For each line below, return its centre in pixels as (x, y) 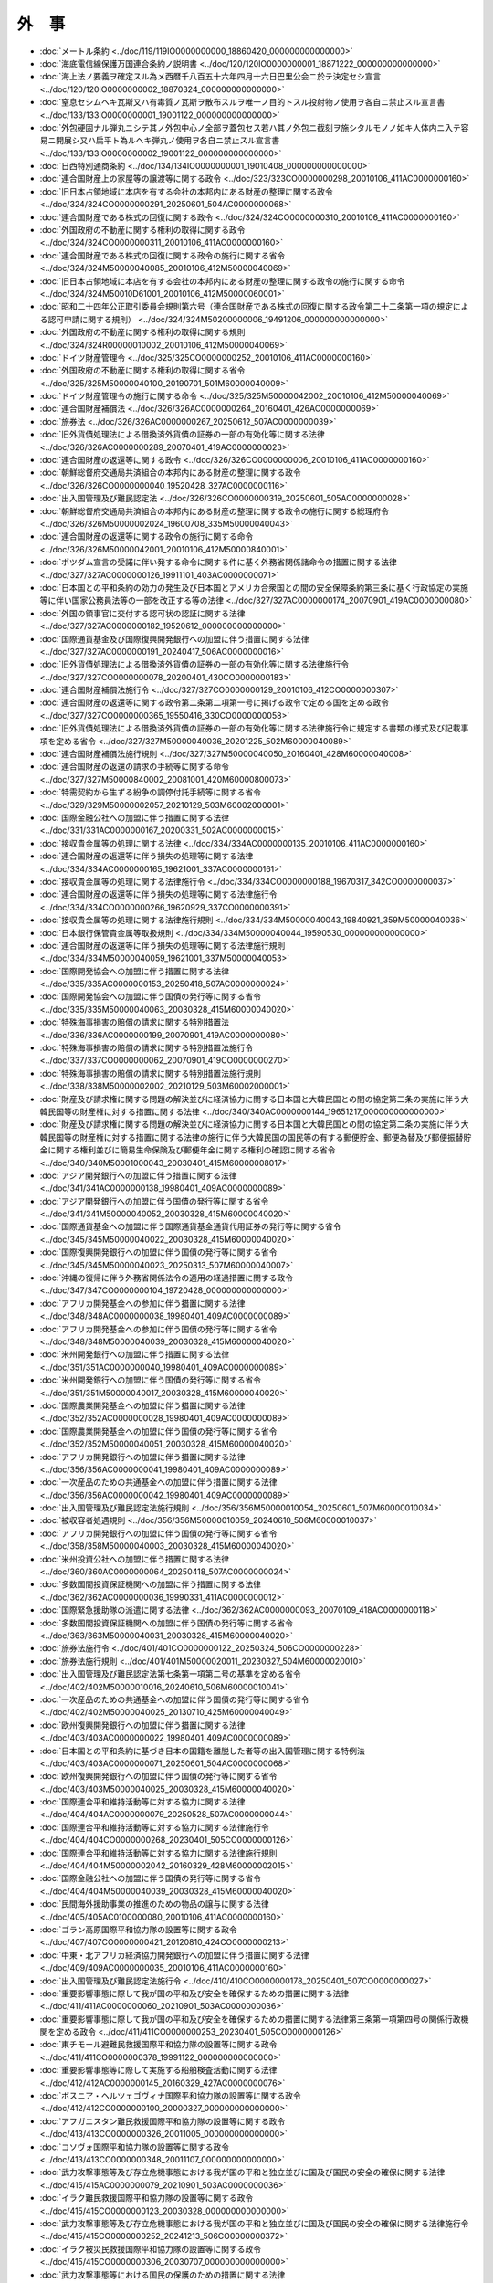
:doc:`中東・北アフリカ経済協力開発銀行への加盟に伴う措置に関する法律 (174, 1955)
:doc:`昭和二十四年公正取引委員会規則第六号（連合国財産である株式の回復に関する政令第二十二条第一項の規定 (246, 307)
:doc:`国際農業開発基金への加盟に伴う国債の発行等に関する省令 (158, 1431)
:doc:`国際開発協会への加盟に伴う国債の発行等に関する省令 (151, 996)
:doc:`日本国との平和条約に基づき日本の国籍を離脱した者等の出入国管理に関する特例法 (202, 1751)
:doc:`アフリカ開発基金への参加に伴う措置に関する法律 (142, 1303)
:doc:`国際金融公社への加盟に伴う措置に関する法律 (135, 817)
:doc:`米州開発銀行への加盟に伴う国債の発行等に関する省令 (151, 1380)
